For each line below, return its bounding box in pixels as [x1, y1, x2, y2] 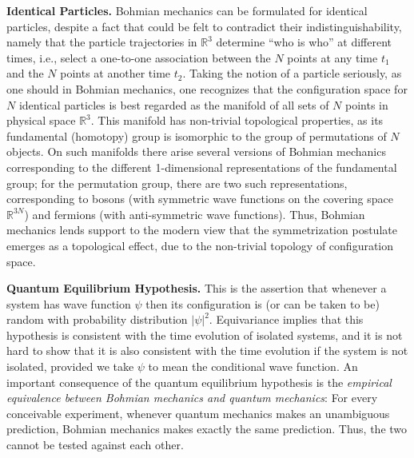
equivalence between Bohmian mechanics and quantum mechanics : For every [6, 389, 378, 406]
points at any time [287, 49, 378, 66]
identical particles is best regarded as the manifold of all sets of [18, 96, 329, 113]
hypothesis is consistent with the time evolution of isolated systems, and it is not [6, 326, 403, 343]
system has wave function [6, 295, 131, 312]
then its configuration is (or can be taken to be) [145, 295, 380, 312]
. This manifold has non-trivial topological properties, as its [90, 112, 384, 129]
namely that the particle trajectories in [6, 34, 197, 50]
